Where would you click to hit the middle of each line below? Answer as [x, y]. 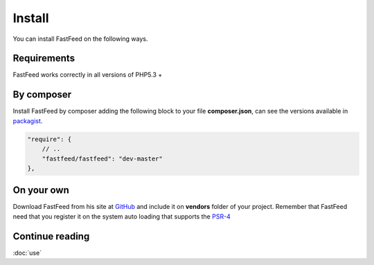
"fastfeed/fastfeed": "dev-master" [102, 158]
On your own [41, 190]
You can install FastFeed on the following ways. [80, 39]
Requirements [44, 58]
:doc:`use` [27, 253]
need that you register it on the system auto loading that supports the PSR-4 [122, 216]
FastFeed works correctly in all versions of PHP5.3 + [88, 75]
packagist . [28, 120]
